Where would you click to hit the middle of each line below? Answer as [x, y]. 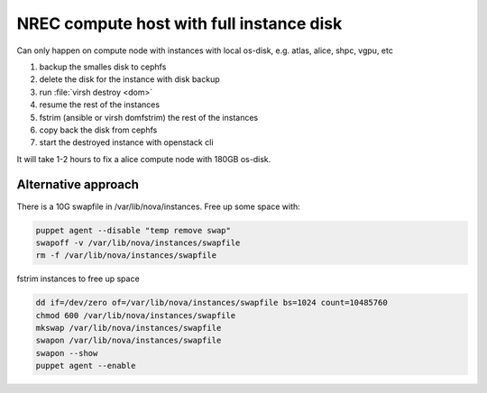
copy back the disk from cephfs [98, 130]
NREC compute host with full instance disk [179, 23]
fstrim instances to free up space [78, 279]
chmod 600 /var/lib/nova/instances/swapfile [136, 315]
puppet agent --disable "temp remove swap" [133, 230]
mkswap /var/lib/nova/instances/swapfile [129, 328]
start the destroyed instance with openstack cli [126, 142]
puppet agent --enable [86, 366]
